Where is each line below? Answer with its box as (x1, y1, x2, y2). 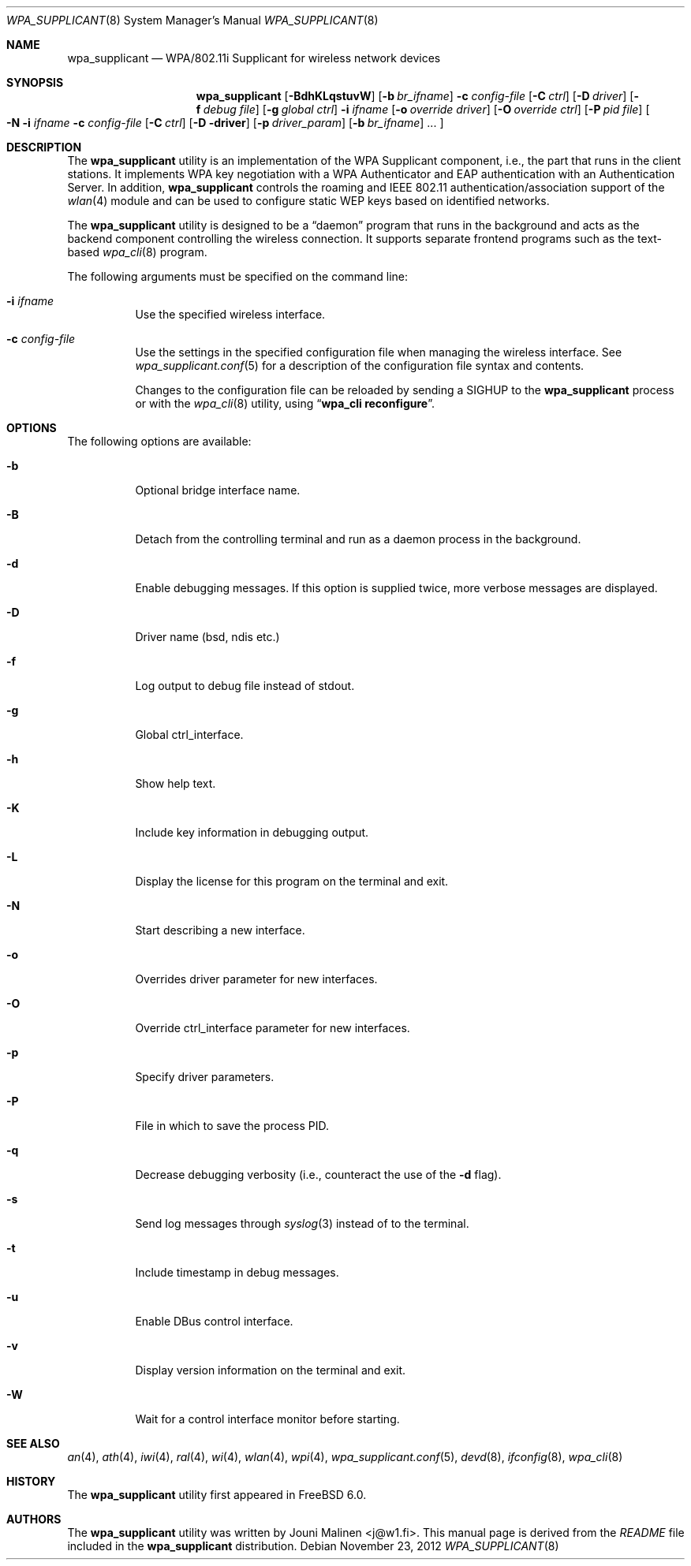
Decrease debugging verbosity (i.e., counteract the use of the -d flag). (135, 1168, 502, 1181)
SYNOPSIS (6, 76, 64, 89)
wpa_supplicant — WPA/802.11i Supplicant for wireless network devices (67, 51, 441, 65)
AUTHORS (6, 1512, 62, 1526)
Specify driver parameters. (135, 1070, 275, 1083)
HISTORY (6, 1475, 56, 1488)
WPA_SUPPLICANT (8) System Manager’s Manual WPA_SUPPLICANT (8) (6, 13, 379, 27)
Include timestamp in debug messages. (135, 1266, 339, 1279)
